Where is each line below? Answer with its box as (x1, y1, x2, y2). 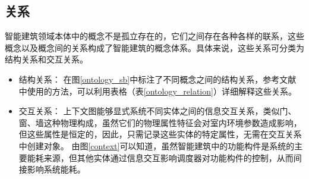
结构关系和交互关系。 (5, 53, 88, 65)
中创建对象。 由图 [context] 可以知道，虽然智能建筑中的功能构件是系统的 (18, 139, 295, 152)
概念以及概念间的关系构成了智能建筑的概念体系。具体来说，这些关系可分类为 (5, 41, 304, 54)
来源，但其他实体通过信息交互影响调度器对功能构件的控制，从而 (43, 151, 294, 164)
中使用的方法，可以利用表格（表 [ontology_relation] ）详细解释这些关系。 (18, 84, 297, 97)
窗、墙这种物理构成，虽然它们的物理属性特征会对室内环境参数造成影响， (18, 116, 302, 128)
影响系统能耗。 (27, 163, 86, 175)
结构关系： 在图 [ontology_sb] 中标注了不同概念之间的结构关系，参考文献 (18, 73, 297, 85)
